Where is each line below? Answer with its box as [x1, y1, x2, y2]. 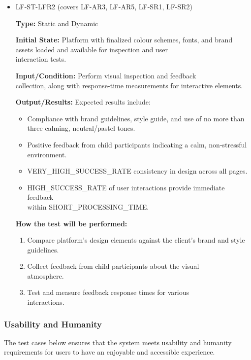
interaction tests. [15, 54, 66, 64]
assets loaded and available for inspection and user [15, 44, 168, 54]
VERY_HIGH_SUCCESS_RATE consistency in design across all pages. [27, 166, 248, 176]
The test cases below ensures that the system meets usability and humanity [4, 337, 232, 347]
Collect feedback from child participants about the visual [27, 261, 199, 271]
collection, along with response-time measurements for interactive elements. [15, 80, 243, 90]
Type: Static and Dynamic [15, 18, 98, 28]
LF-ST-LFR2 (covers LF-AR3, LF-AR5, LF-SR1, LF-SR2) [15, 1, 193, 11]
